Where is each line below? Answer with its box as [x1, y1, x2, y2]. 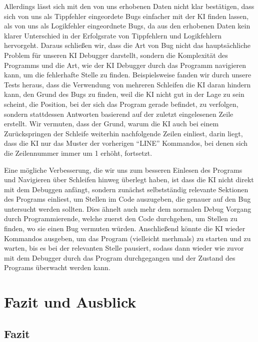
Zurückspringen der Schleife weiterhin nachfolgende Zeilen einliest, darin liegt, [4, 128, 243, 138]
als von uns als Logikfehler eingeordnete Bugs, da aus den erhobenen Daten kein [4, 20, 250, 31]
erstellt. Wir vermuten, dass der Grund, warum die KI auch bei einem [4, 118, 219, 129]
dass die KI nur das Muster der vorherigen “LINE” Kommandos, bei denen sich [4, 138, 248, 148]
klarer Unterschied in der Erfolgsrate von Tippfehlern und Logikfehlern [4, 30, 221, 40]
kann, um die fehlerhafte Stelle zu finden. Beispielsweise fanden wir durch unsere [4, 69, 251, 80]
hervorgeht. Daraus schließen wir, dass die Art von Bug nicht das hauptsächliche [4, 40, 250, 50]
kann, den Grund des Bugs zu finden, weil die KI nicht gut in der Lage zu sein [4, 89, 244, 99]
